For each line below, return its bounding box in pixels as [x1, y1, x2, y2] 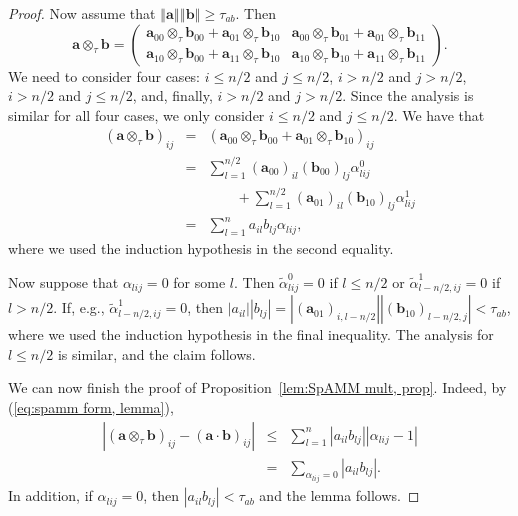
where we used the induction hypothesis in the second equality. [8, 238, 394, 259]
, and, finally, [132, 85, 213, 106]
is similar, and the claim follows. [57, 343, 256, 364]
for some [173, 271, 226, 292]
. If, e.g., [53, 297, 105, 318]
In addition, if [8, 485, 93, 506]
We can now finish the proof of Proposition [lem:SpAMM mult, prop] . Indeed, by [8, 377, 507, 398]
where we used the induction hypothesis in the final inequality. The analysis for [8, 324, 494, 345]
